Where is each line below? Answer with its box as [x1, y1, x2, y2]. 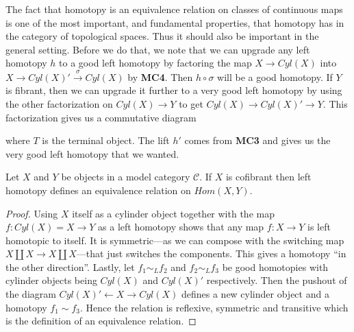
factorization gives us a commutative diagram [5, 110, 197, 124]
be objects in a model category [61, 169, 190, 184]
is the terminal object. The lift [42, 133, 170, 147]
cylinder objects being [5, 273, 97, 287]
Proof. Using [5, 206, 58, 220]
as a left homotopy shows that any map [98, 220, 264, 234]
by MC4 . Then [127, 69, 193, 84]
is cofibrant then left [225, 169, 312, 184]
